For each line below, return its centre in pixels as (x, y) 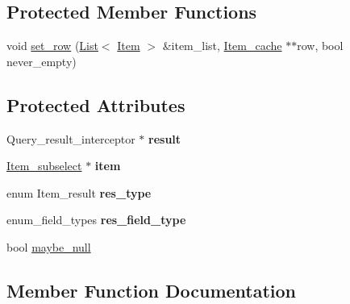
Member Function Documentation (152, 290)
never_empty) (42, 61)
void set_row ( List (52, 46)
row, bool (320, 46)
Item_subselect (44, 166)
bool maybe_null (49, 246)
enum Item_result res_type (79, 192)
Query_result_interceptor (71, 138)
